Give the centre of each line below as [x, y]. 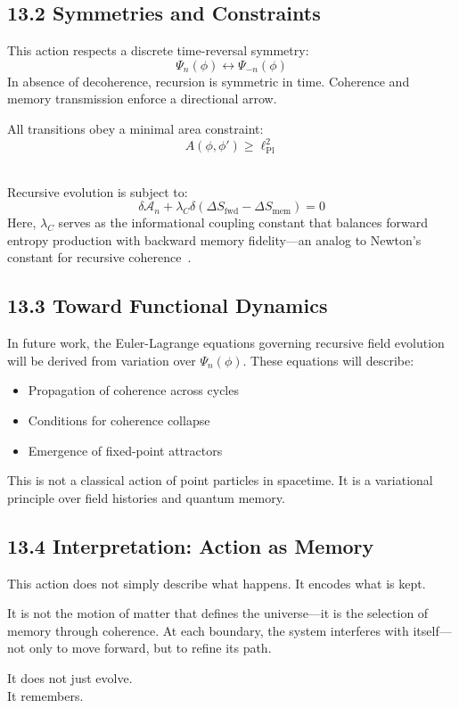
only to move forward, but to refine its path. [150, 648]
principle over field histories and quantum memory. [146, 497]
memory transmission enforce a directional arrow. [142, 99]
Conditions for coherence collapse [119, 420]
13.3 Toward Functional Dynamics [168, 305]
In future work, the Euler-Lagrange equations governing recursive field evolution [226, 343]
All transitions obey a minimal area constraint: [135, 128]
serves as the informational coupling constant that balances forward [243, 222]
